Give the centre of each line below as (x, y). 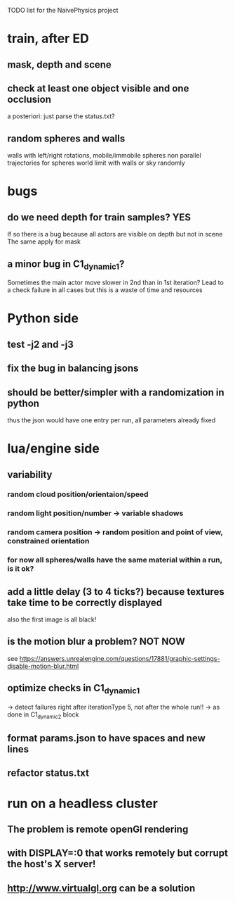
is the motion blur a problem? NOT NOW (96, 642)
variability (30, 474)
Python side (43, 319)
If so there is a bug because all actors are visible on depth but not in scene (115, 234)
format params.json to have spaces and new (106, 738)
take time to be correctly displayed (85, 602)
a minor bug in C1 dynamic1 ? (66, 265)
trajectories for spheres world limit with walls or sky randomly (96, 163)
